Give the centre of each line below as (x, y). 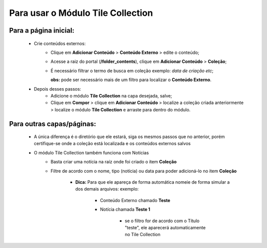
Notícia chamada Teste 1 (125, 209)
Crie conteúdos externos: (60, 43)
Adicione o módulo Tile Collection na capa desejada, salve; (111, 96)
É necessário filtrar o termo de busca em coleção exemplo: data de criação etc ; (132, 71)
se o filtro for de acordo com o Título (162, 221)
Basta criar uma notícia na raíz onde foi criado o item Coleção (114, 162)
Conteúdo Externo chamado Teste (135, 200)
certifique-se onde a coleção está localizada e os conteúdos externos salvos (112, 144)
